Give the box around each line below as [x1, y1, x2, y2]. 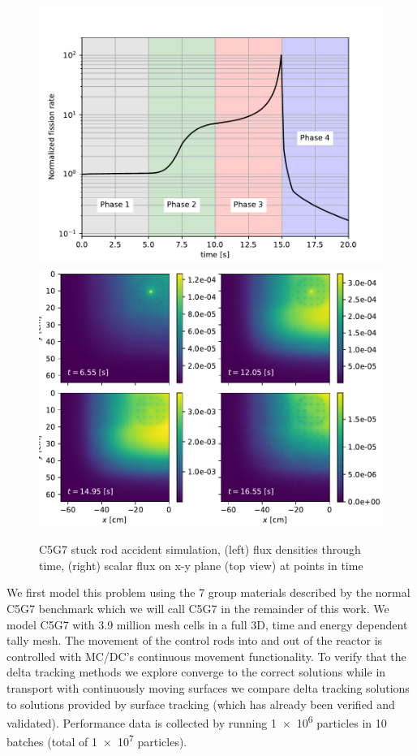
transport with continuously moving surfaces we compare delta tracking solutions [6, 679, 410, 696]
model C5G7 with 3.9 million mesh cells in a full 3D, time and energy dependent [6, 616, 408, 633]
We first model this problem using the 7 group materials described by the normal [6, 584, 411, 601]
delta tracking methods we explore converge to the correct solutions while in [6, 663, 386, 680]
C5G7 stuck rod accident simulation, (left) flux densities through [39, 541, 361, 558]
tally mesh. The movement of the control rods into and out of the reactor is [6, 632, 383, 649]
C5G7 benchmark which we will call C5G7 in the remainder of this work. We [6, 599, 389, 616]
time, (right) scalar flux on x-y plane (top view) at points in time [39, 556, 363, 573]
